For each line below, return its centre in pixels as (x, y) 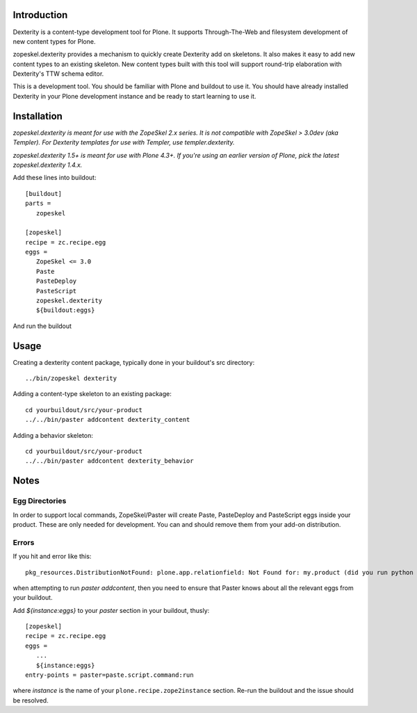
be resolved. (31, 700)
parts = (38, 204)
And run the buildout (42, 326)
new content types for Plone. (54, 41)
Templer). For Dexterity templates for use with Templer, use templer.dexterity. (124, 142)
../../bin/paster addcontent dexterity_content (108, 420)
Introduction (40, 15)
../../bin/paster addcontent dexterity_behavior (109, 461)
